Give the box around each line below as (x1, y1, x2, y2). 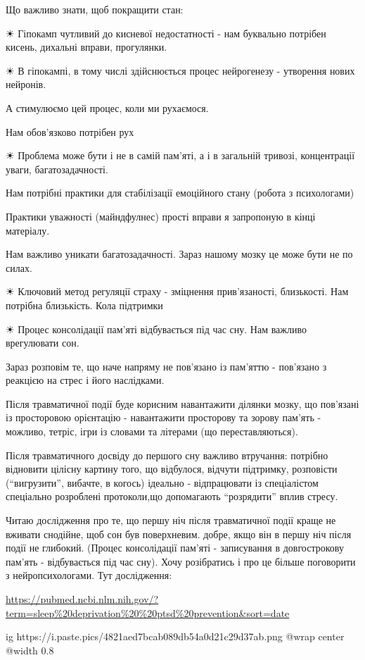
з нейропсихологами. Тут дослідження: (6, 568, 172, 583)
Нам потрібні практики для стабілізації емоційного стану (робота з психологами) (6, 185, 354, 200)
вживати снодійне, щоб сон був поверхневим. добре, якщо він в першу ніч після (6, 526, 352, 541)
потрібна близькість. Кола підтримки (6, 297, 163, 312)
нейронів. (6, 77, 46, 92)
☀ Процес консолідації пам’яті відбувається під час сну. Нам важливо (6, 321, 307, 336)
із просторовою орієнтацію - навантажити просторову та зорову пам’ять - (6, 410, 321, 425)
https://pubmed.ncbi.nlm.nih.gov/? (6, 592, 159, 606)
